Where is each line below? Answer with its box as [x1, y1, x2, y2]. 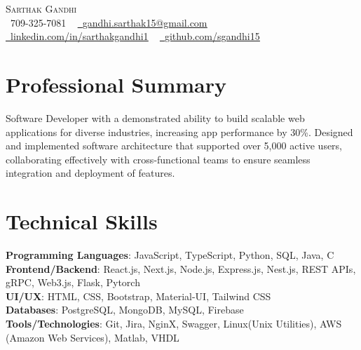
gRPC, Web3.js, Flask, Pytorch [6, 275, 140, 290]
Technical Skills [6, 207, 158, 236]
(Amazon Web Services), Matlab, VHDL [6, 330, 179, 344]
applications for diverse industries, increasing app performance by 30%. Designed [6, 124, 353, 139]
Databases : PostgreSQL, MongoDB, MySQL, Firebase [6, 302, 244, 317]
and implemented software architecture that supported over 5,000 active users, [6, 138, 343, 153]
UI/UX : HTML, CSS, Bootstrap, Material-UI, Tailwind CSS [6, 288, 271, 303]
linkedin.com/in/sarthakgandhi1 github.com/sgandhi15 [11, 29, 260, 43]
